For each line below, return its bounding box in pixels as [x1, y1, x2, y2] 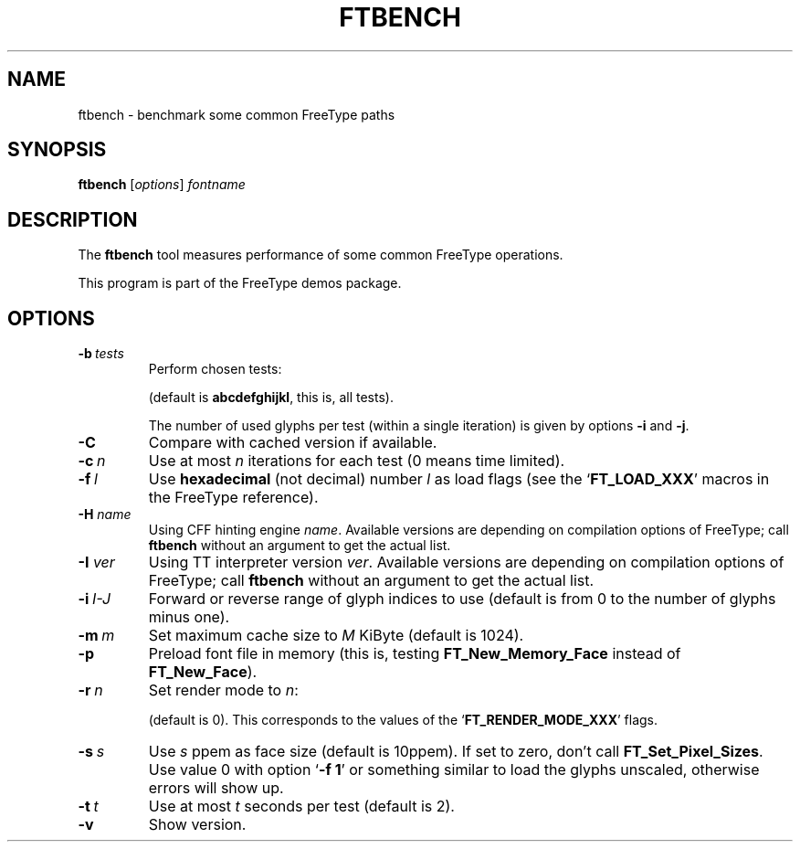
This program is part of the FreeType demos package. [78, 275, 402, 292]
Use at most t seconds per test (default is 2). [148, 797, 455, 816]
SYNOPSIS [7, 138, 107, 162]
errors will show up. [148, 779, 284, 798]
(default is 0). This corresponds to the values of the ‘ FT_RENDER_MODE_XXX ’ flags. [148, 712, 658, 728]
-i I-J [78, 589, 111, 609]
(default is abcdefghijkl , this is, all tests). [148, 389, 394, 406]
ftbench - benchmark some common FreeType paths [78, 106, 395, 122]
